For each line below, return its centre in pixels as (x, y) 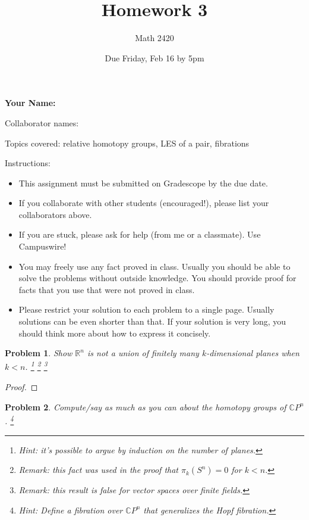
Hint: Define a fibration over (71, 510)
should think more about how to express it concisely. (115, 333)
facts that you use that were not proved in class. (107, 289)
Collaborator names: (42, 122)
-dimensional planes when (253, 353)
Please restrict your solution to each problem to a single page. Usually (146, 309)
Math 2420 (154, 38)
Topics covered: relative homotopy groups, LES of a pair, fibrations (127, 143)
